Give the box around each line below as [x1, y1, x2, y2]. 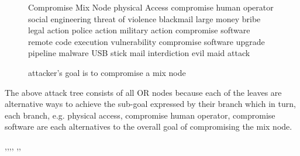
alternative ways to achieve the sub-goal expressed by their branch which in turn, [5, 98, 296, 110]
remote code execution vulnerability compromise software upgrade [28, 35, 265, 47]
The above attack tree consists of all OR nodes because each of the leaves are [5, 86, 282, 98]
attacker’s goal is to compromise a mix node [28, 66, 186, 78]
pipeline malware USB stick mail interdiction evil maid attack [28, 47, 250, 59]
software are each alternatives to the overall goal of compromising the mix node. [5, 120, 292, 133]
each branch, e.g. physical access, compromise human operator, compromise [5, 109, 275, 121]
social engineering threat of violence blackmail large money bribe [28, 12, 261, 25]
